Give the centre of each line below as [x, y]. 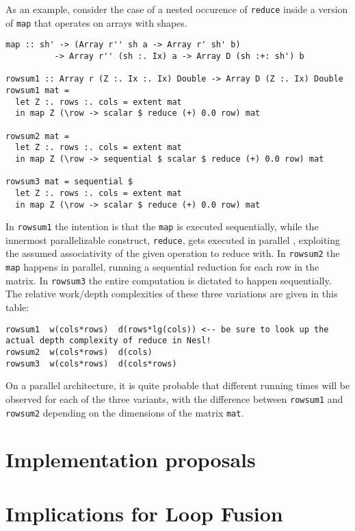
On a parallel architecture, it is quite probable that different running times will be [178, 385]
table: [17, 307]
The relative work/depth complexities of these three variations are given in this [172, 294]
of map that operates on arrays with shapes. [96, 22]
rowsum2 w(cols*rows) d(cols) [79, 352]
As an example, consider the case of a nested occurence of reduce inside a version [177, 9]
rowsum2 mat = [38, 136]
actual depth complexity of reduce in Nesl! [108, 341]
